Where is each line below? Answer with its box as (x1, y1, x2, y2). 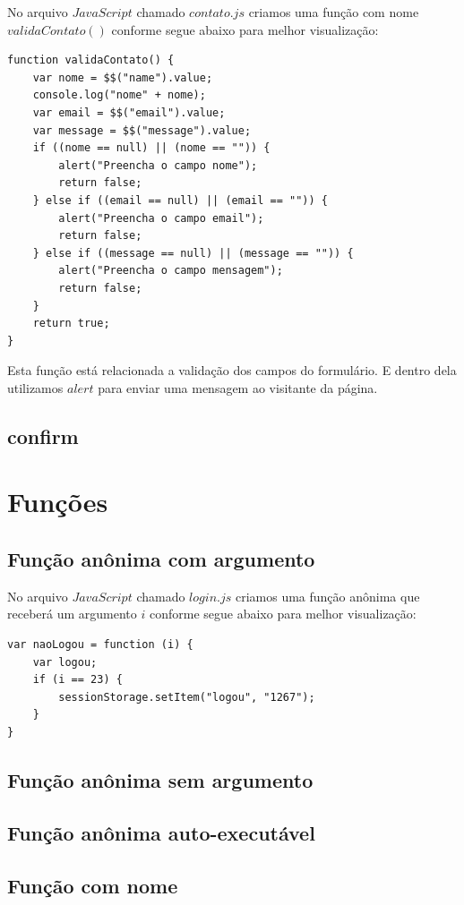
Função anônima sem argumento (7, 765, 314, 793)
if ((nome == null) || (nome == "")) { (32, 141, 271, 155)
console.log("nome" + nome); (32, 89, 206, 102)
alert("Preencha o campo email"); (58, 211, 264, 225)
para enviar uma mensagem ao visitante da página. (98, 378, 378, 397)
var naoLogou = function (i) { (7, 638, 193, 652)
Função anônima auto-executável (7, 818, 315, 846)
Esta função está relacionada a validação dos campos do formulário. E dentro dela (7, 361, 457, 380)
